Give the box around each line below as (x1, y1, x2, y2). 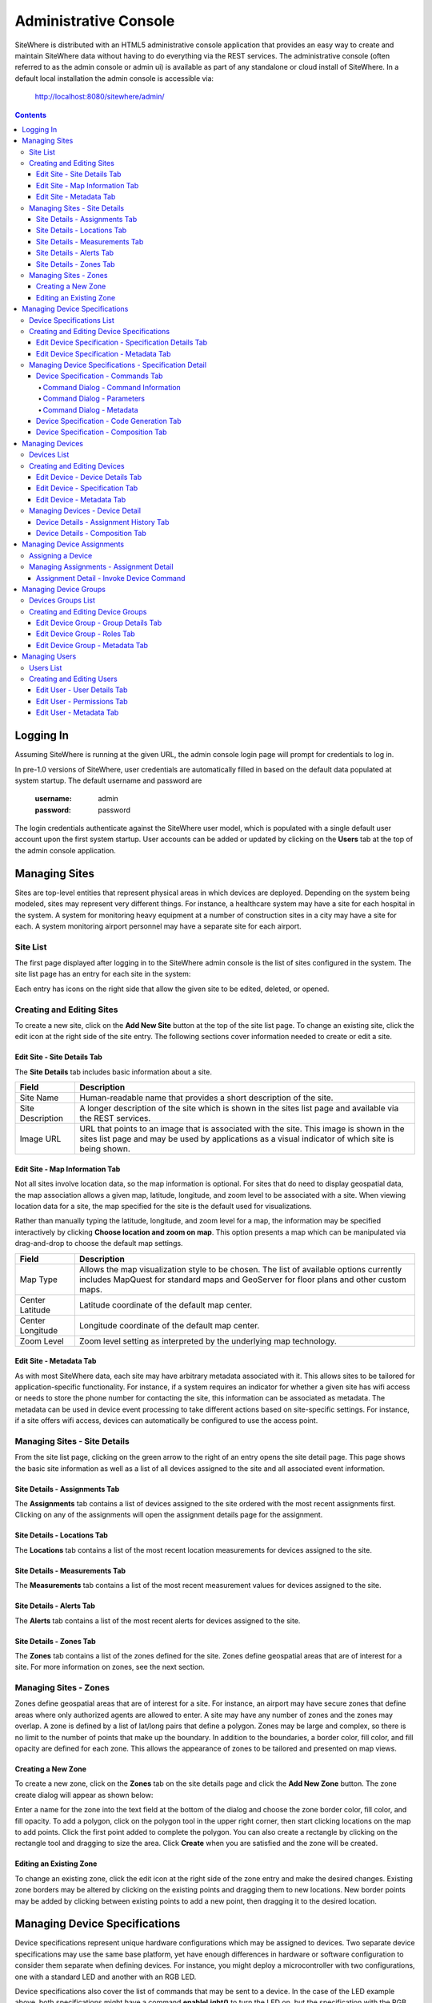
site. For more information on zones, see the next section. (14, 1662, 206, 1672)
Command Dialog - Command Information (42, 382, 182, 392)
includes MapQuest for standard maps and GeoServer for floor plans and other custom (78, 1274, 407, 1285)
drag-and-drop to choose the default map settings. (14, 1239, 183, 1248)
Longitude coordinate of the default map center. (78, 1320, 260, 1331)
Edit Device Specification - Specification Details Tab (36, 337, 208, 348)
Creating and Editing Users (29, 674, 118, 684)
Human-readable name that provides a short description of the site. (79, 1092, 334, 1103)
